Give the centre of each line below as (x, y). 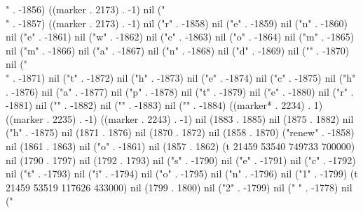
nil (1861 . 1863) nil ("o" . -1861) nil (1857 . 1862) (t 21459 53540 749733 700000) (180, 146)
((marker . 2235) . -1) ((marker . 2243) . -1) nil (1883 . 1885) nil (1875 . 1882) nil (180, 118)
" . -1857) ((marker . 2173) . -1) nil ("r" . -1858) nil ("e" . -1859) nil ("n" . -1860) (177, 23)
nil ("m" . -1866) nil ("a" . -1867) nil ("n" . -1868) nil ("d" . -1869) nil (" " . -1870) (178, 50)
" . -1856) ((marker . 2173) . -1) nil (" (85, 9)
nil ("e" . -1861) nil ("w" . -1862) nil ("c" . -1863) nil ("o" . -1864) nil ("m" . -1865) (180, 37)
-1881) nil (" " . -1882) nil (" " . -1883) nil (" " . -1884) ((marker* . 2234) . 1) (164, 105)
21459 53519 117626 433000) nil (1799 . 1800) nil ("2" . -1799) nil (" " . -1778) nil (179, 187)
